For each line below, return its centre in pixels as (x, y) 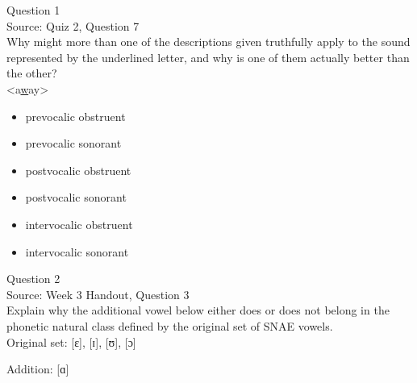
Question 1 (33, 10)
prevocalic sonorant (73, 143)
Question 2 (33, 279)
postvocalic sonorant (76, 197)
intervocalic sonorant (77, 251)
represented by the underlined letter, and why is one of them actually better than (208, 57)
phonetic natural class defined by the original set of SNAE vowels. (170, 325)
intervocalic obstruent (79, 224)
